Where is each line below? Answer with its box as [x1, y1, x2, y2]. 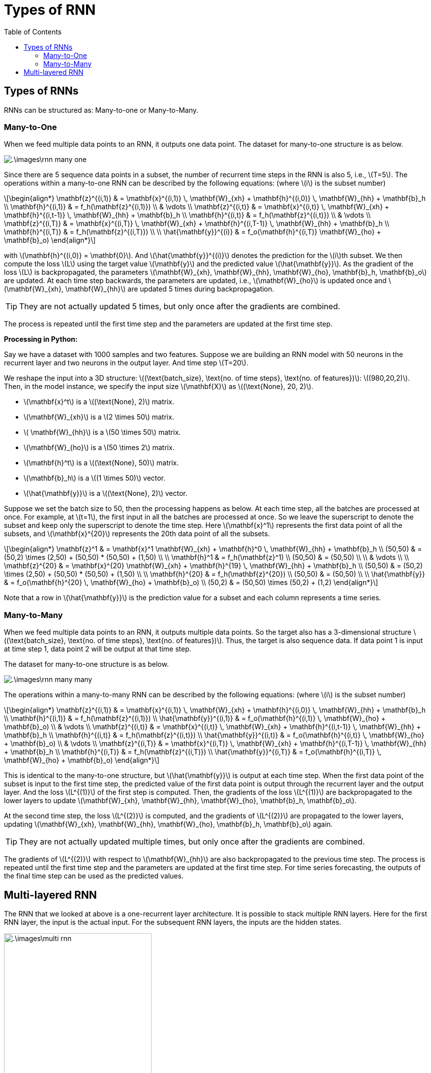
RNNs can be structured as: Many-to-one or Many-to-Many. [4, 105, 199, 114]
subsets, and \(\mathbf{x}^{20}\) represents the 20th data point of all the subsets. [4, 529, 270, 538]
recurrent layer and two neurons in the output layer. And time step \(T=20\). [4, 358, 248, 367]
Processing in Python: [4, 335, 78, 344]
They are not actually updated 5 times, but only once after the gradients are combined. [19, 301, 340, 312]
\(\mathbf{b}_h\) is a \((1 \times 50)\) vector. [24, 474, 166, 483]
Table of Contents [4, 27, 62, 36]
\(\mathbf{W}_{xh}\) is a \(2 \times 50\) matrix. [24, 413, 174, 422]
